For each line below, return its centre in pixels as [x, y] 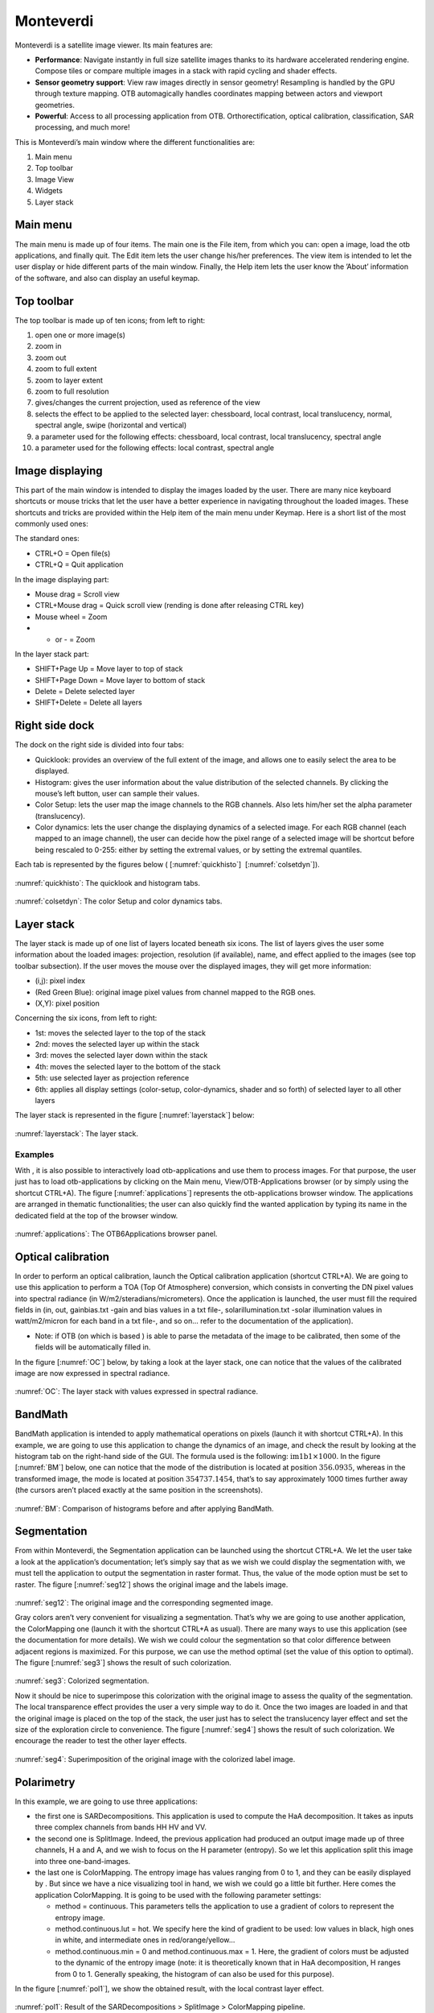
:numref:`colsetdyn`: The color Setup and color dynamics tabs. [119, 901]
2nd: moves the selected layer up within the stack [117, 1044]
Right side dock [55, 726]
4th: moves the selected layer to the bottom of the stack [128, 1066]
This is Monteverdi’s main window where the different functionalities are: [135, 142]
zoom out [51, 358]
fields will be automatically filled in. [93, 1347]
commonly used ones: [51, 523]
